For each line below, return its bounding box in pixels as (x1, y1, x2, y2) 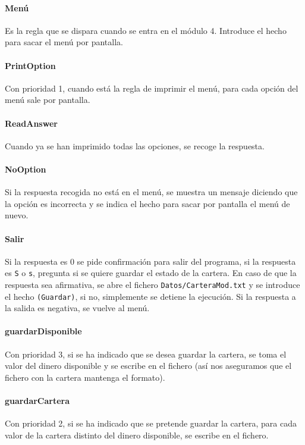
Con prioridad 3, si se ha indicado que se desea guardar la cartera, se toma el (5, 347, 287, 360)
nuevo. (5, 209, 29, 221)
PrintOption (5, 59, 56, 71)
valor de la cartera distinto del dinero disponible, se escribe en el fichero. (5, 428, 269, 441)
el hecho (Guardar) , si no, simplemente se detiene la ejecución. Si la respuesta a (5, 290, 296, 302)
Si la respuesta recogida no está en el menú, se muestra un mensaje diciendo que (5, 186, 298, 198)
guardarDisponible (5, 325, 82, 337)
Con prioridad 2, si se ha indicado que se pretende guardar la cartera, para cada (5, 417, 297, 430)
